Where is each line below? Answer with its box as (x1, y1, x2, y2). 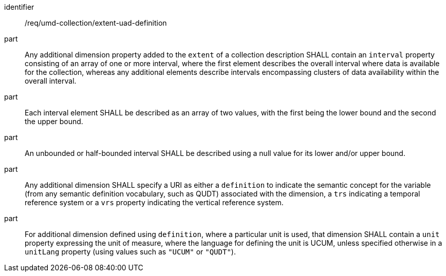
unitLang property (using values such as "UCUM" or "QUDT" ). (25, 247, 236, 256)
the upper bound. (25, 117, 83, 126)
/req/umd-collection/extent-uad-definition (25, 18, 167, 27)
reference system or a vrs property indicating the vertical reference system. (25, 198, 284, 207)
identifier (4, 3, 34, 11)
